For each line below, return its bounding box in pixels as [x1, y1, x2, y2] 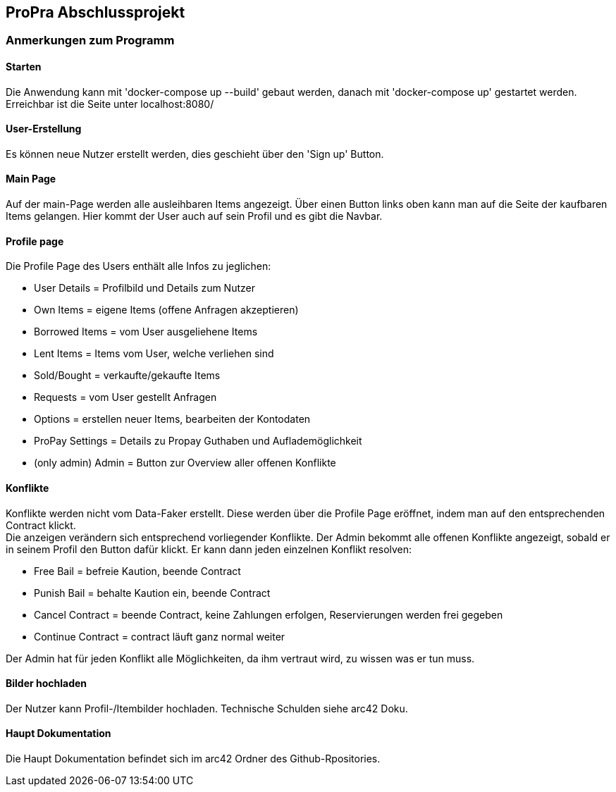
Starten [6, 61, 42, 73]
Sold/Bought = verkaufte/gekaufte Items [34, 369, 221, 382]
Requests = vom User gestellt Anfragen [34, 391, 217, 404]
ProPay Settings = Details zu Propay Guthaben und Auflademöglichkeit [34, 435, 362, 447]
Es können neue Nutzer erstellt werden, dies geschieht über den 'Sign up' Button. [6, 147, 384, 160]
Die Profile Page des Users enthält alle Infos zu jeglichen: [6, 260, 271, 273]
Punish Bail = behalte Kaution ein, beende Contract [34, 586, 271, 599]
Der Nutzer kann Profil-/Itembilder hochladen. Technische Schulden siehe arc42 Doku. [6, 702, 408, 714]
